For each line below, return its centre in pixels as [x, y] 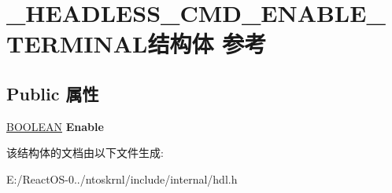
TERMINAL [77, 44]
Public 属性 [53, 93]
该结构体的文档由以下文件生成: [85, 153]
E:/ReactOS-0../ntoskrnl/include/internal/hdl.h [122, 178]
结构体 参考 [207, 44]
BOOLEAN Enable [55, 126]
